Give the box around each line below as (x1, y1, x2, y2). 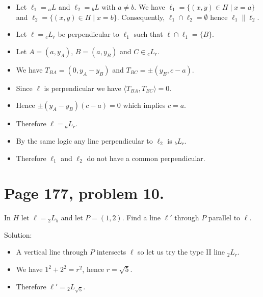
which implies (123, 100, 166, 110)
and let (61, 212, 83, 223)
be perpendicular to (58, 29, 119, 39)
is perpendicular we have (44, 82, 121, 93)
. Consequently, (117, 11, 165, 22)
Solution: (4, 229, 32, 240)
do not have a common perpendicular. (87, 152, 205, 163)
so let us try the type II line (138, 246, 225, 257)
